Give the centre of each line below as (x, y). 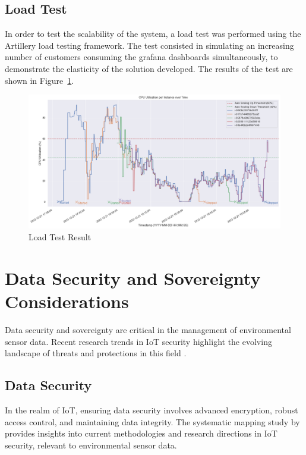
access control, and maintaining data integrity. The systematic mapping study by (152, 421)
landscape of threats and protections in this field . (96, 353)
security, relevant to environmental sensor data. (91, 445)
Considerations (67, 301)
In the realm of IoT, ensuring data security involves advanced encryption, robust (152, 409)
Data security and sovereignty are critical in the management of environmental (148, 329)
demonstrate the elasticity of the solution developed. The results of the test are (149, 68)
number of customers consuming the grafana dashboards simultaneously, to (141, 57)
